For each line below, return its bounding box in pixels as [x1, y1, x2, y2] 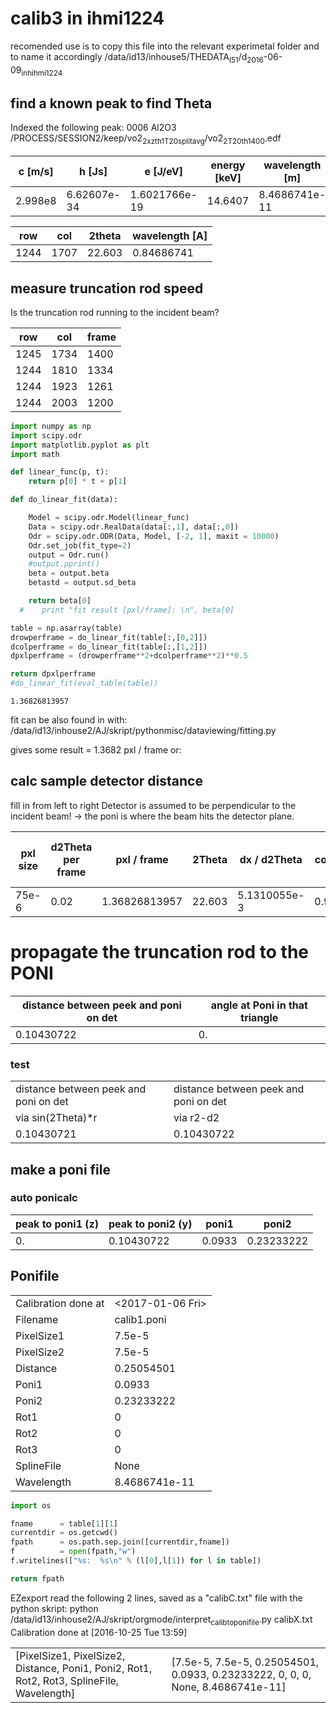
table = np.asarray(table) [10, 623, 123, 633]
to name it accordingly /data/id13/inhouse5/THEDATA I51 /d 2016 [10, 50, 264, 65]
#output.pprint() [28, 559, 101, 569]
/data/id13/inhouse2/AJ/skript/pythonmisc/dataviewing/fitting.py [10, 725, 277, 737]
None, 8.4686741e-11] [171, 1680, 287, 1694]
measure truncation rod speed [10, 280, 204, 297]
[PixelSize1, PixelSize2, [15, 1648, 126, 1662]
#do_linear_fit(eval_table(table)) [10, 678, 159, 689]
